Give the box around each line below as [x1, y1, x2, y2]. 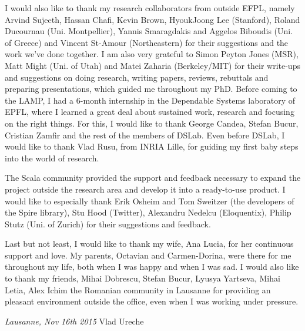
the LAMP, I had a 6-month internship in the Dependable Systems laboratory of [5, 94, 296, 106]
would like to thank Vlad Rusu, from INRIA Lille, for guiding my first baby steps [5, 140, 299, 153]
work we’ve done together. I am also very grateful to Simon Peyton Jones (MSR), [5, 48, 299, 60]
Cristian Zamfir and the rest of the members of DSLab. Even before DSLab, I [5, 128, 285, 141]
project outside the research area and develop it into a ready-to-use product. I [5, 183, 286, 195]
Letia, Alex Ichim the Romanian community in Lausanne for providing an [5, 283, 271, 296]
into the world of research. [5, 151, 99, 164]
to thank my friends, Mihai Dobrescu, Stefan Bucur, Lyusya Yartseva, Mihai [5, 272, 280, 284]
